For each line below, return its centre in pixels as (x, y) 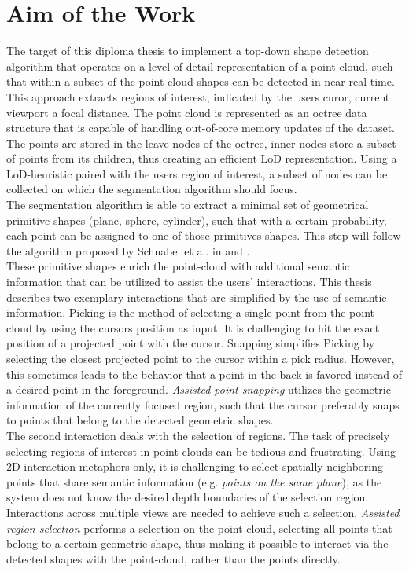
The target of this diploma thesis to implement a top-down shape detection (188, 51)
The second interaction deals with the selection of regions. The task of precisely (198, 435)
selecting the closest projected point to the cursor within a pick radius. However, (201, 358)
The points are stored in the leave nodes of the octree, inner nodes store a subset (201, 143)
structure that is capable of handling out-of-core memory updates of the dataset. (201, 128)
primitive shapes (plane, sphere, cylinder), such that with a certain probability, (197, 220)
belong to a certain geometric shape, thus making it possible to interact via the (197, 543)
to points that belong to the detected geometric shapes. (140, 420)
